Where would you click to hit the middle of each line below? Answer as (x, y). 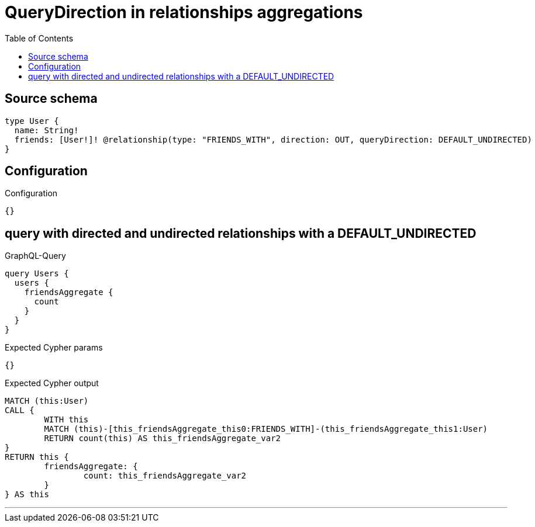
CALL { (20, 410)
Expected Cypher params (54, 348)
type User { (32, 121)
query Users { (37, 274)
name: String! (46, 130)
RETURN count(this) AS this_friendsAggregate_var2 (163, 438)
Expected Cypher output (52, 383)
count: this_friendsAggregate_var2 (165, 476)
